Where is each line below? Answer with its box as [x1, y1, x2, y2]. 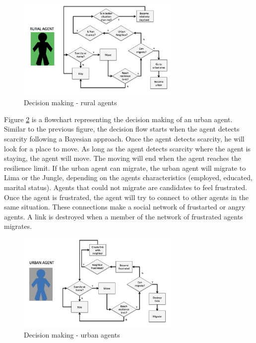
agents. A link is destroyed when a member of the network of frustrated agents [4, 211, 243, 221]
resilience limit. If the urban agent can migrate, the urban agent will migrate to [4, 162, 246, 173]
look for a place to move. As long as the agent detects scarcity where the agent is [4, 143, 251, 153]
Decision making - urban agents [24, 329, 120, 340]
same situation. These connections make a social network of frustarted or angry [4, 202, 246, 212]
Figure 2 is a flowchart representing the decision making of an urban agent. [4, 114, 233, 124]
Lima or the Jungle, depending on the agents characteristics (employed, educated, [4, 172, 253, 183]
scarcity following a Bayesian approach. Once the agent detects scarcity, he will [4, 133, 245, 143]
